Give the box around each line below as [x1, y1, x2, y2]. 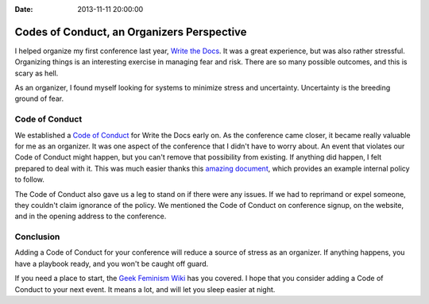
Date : [14, 5, 33, 13]
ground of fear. [14, 94, 64, 103]
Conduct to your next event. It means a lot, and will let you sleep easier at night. [14, 284, 276, 294]
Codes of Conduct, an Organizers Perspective [14, 25, 247, 39]
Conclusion [14, 231, 60, 242]
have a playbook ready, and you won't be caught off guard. [14, 259, 209, 268]
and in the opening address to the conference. [14, 211, 167, 221]
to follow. [14, 175, 45, 184]
